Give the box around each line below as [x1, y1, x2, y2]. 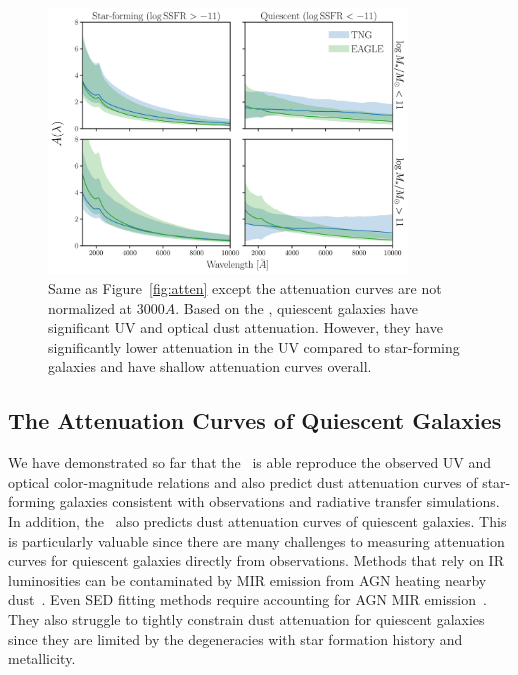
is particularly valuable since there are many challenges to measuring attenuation [8, 530, 505, 551]
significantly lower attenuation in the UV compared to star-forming [48, 336, 460, 357]
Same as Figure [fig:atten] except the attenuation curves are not [48, 278, 442, 298]
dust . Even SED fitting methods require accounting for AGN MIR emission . [8, 589, 487, 610]
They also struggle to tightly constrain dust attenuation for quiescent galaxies [8, 608, 485, 629]
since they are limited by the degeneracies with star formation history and [8, 628, 463, 649]
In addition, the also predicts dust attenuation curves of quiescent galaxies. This [8, 510, 507, 531]
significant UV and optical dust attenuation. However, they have [48, 317, 443, 338]
